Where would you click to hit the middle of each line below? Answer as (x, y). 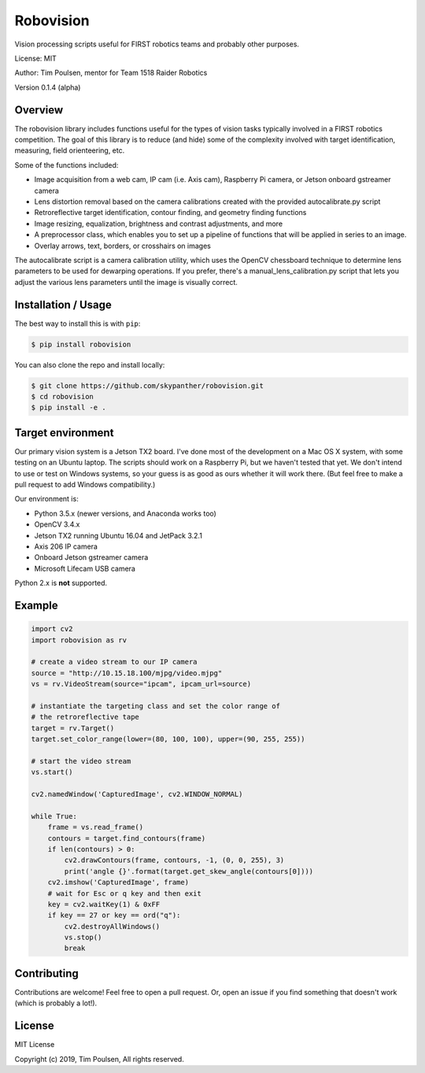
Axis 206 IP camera (66, 546)
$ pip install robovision (81, 344)
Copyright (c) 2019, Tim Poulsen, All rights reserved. (99, 1059)
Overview (39, 110)
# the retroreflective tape (85, 717)
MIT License (35, 1045)
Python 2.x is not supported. (61, 583)
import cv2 (52, 629)
